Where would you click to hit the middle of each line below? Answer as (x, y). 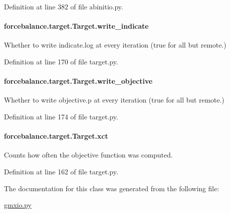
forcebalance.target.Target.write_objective (78, 81)
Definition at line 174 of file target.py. (61, 116)
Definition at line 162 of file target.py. (61, 171)
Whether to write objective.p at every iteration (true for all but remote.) (114, 100)
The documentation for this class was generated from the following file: (112, 188)
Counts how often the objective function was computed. (89, 155)
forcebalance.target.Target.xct (56, 136)
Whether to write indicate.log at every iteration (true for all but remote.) (115, 45)
